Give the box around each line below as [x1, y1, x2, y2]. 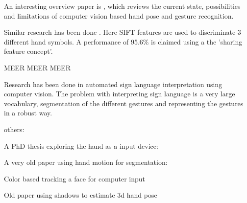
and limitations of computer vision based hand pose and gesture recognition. [4, 10, 234, 21]
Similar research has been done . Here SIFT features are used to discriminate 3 [4, 27, 241, 37]
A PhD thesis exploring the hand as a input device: [4, 140, 158, 151]
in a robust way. [4, 108, 52, 118]
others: [4, 124, 25, 134]
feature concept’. [4, 46, 53, 56]
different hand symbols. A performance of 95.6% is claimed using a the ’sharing [4, 36, 243, 46]
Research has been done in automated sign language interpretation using [4, 79, 222, 89]
